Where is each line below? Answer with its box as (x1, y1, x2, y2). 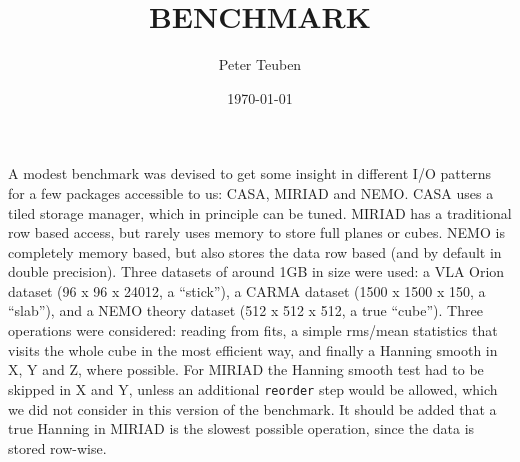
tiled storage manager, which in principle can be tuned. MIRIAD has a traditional (8, 202, 512, 223)
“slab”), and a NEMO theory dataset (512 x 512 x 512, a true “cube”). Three (8, 300, 483, 321)
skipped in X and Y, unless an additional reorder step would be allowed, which (8, 378, 498, 399)
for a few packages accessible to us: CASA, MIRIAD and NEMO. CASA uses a (8, 182, 494, 203)
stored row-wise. (8, 437, 107, 458)
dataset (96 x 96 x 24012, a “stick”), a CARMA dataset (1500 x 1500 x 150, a (8, 280, 486, 301)
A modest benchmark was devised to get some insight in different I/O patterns (8, 163, 492, 184)
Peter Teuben (218, 54, 302, 75)
